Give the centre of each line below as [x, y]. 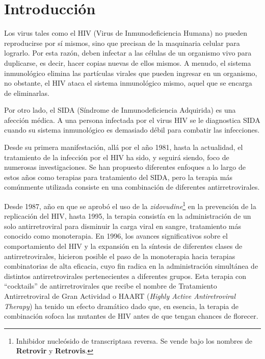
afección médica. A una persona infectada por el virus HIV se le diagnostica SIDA [132, 120]
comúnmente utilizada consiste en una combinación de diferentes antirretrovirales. [132, 187]
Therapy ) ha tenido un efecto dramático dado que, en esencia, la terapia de [121, 306]
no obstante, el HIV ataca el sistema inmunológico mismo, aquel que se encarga [128, 83]
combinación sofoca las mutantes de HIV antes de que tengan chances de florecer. [131, 316]
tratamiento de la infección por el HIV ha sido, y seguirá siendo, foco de [117, 157]
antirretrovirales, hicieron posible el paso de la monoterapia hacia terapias [120, 256]
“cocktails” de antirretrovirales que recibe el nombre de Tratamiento [111, 286]
